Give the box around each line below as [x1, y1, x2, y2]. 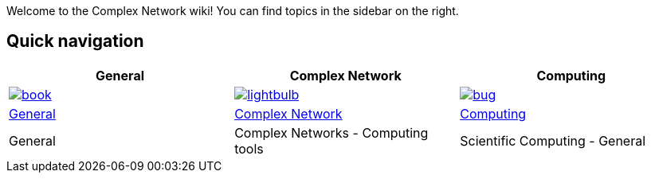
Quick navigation [6, 31, 144, 52]
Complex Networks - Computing [234, 124, 429, 141]
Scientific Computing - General [460, 132, 646, 149]
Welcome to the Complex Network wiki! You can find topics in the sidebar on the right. [6, 4, 459, 18]
